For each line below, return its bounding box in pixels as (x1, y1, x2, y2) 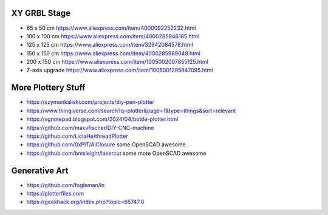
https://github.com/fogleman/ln (26, 181, 105, 188)
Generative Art (11, 165, 69, 176)
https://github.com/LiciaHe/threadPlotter (26, 132, 128, 140)
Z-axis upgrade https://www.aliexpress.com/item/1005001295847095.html (26, 67, 213, 74)
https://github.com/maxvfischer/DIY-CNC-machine (26, 124, 154, 131)
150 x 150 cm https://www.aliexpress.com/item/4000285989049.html (26, 49, 200, 57)
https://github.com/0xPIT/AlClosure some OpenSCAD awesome (26, 141, 186, 148)
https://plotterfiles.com (26, 190, 84, 197)
